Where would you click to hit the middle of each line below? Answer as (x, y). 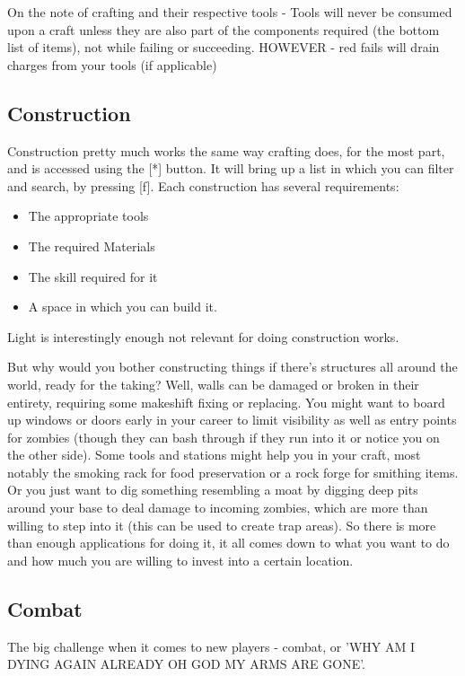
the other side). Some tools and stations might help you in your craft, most (214, 455)
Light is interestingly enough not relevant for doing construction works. (203, 336)
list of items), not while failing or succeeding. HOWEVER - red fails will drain (224, 47)
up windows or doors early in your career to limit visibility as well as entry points (232, 420)
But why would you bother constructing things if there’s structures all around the (232, 367)
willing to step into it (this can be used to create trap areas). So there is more (222, 525)
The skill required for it (93, 276)
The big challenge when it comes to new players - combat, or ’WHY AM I (211, 646)
